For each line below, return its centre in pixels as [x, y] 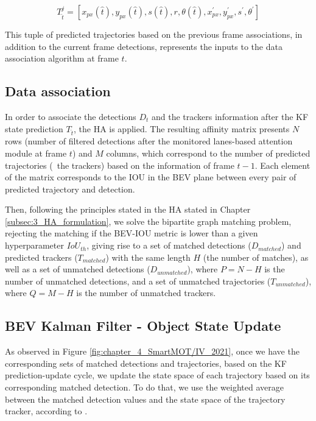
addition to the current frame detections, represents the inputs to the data [144, 46]
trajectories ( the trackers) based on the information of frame [120, 165]
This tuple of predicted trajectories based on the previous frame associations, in [154, 34]
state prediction [34, 128]
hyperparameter [34, 245]
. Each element [283, 165]
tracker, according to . [46, 411]
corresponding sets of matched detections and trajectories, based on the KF [146, 363]
